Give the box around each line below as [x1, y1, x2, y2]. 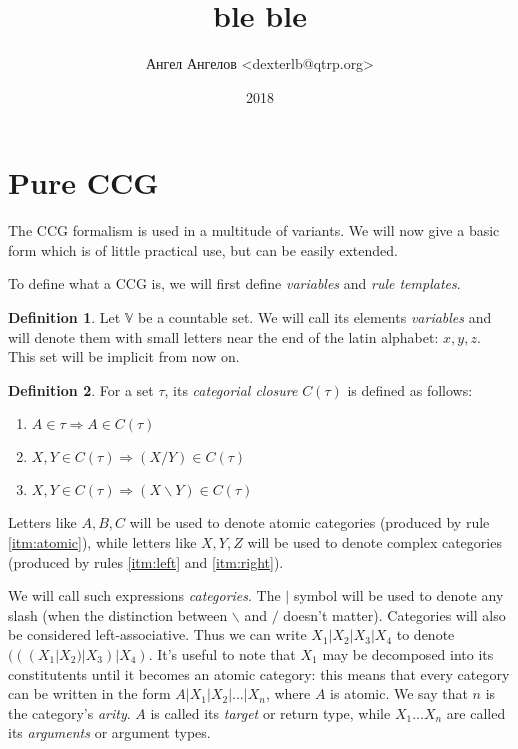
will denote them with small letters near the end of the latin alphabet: [8, 326, 439, 347]
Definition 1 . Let [8, 307, 121, 328]
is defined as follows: [347, 379, 473, 400]
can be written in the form [8, 683, 171, 704]
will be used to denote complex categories [247, 532, 502, 552]
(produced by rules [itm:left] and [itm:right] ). [8, 551, 284, 572]
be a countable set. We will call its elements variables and [138, 307, 492, 328]
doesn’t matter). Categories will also [283, 604, 506, 625]
